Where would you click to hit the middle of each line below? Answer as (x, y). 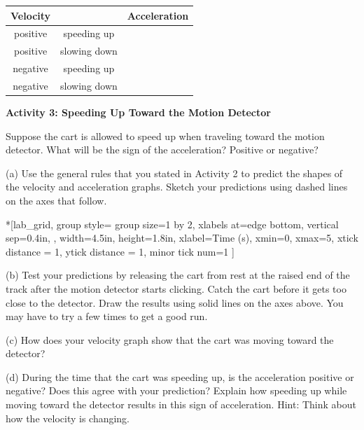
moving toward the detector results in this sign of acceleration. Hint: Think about (181, 404)
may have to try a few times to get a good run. (107, 316)
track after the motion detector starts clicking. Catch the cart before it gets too (176, 288)
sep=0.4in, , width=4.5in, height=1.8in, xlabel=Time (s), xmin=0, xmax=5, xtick (182, 238)
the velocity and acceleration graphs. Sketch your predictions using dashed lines (177, 187)
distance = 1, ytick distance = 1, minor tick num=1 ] (120, 251)
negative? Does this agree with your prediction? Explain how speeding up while (176, 390)
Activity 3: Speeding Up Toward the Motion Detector (138, 112)
